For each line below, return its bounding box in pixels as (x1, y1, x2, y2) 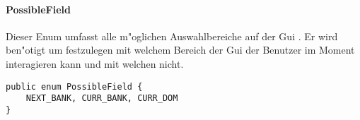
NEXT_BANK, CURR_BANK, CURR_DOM (25, 93, 178, 104)
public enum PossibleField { (6, 81, 143, 92)
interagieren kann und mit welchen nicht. (6, 56, 184, 71)
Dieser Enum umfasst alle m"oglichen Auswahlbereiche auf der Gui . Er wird (6, 28, 338, 43)
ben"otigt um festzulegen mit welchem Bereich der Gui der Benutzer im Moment (6, 42, 355, 57)
